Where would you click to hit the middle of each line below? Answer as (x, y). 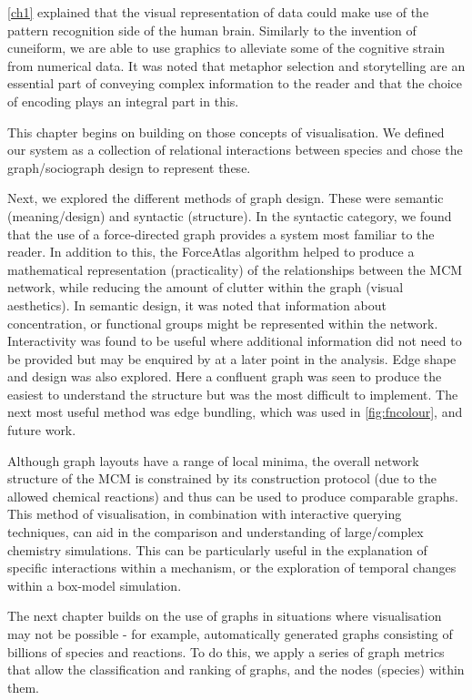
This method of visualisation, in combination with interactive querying (205, 514)
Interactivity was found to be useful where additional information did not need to (235, 341)
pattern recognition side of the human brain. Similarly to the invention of (212, 30)
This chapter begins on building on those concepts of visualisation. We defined (226, 132)
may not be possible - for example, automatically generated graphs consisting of (230, 634)
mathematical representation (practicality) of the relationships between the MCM (235, 269)
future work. (42, 430)
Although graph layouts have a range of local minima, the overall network (213, 460)
